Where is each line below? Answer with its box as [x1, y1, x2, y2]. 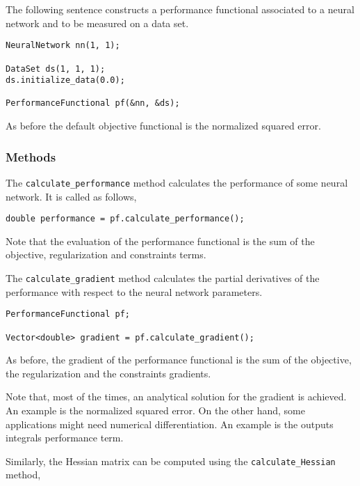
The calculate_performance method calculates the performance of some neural [6, 175, 348, 189]
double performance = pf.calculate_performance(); [6, 214, 245, 224]
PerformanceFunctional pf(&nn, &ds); [6, 98, 180, 109]
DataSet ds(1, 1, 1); [6, 63, 106, 74]
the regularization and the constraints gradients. [6, 366, 211, 380]
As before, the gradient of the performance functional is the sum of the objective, [6, 352, 352, 367]
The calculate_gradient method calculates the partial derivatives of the [6, 271, 320, 285]
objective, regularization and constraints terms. [6, 247, 206, 262]
